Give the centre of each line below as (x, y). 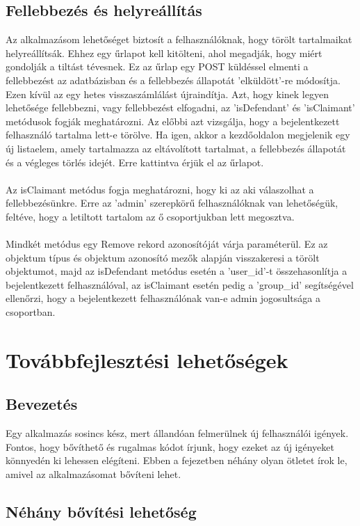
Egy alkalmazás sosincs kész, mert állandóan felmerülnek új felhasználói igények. (177, 433)
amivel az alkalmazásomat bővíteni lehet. (93, 474)
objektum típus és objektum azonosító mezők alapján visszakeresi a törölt (163, 257)
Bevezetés (42, 404)
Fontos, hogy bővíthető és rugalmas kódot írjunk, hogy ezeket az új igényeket (170, 446)
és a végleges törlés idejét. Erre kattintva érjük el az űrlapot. (135, 162)
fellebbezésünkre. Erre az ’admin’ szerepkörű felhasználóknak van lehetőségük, (172, 203)
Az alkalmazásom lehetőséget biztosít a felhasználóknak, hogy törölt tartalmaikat (179, 39)
